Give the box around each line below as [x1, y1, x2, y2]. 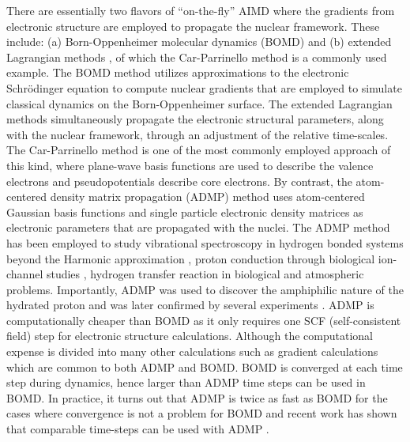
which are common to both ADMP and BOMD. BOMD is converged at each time [6, 358, 403, 375]
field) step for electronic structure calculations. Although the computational [6, 327, 373, 344]
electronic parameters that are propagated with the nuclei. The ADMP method [6, 219, 390, 236]
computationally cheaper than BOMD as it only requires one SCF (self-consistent [6, 312, 401, 328]
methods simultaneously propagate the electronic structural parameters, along [6, 111, 384, 127]
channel [6, 266, 43, 282]
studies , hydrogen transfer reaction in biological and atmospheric [46, 266, 364, 282]
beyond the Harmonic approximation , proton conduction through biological [6, 250, 375, 266]
